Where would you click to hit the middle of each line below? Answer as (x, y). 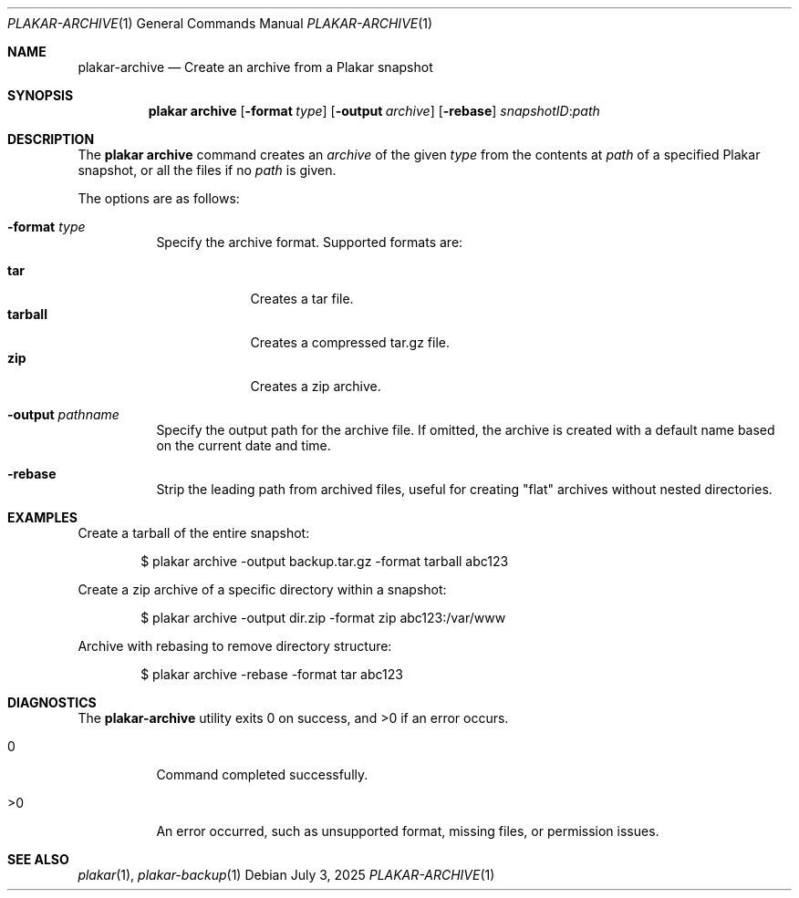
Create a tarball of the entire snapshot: (194, 533)
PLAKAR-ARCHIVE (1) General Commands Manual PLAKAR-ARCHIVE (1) (220, 23)
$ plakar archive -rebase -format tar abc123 (272, 674)
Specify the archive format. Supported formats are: (310, 242)
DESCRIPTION (51, 139)
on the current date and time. (244, 445)
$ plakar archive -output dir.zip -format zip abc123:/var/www (323, 618)
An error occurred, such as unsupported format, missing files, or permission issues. (408, 831)
